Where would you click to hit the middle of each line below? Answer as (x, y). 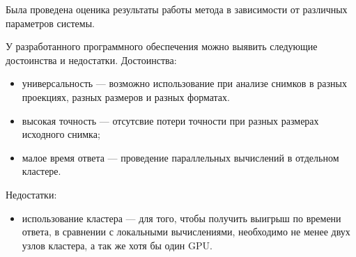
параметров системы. (50, 23)
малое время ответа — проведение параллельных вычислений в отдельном (180, 157)
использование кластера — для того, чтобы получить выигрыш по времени (181, 218)
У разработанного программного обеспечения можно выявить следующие (162, 46)
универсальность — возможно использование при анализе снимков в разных (184, 83)
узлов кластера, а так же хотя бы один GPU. (117, 245)
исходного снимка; (61, 134)
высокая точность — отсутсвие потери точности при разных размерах (170, 120)
